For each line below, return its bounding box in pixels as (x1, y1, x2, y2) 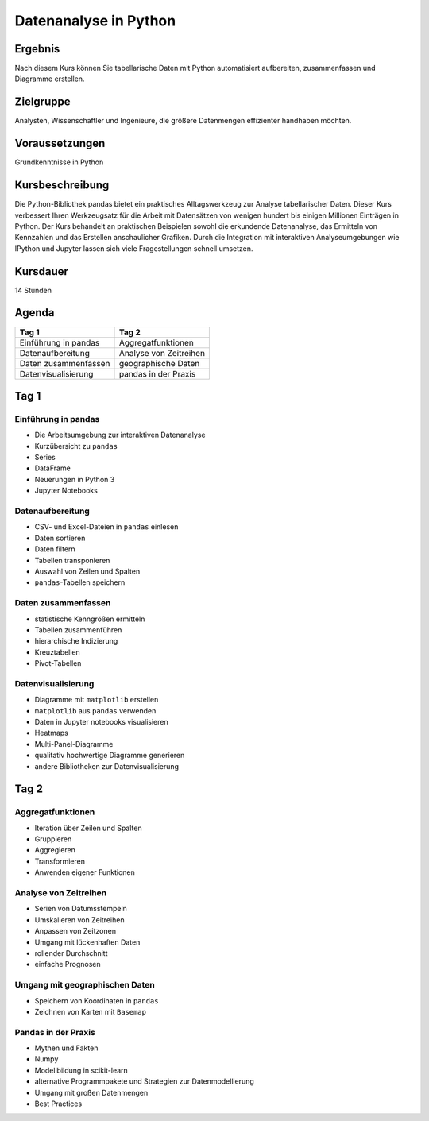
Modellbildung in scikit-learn (34, 1065, 129, 1075)
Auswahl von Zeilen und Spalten (34, 566, 141, 576)
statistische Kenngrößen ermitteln (34, 614, 145, 624)
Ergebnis (14, 42, 60, 56)
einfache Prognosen (34, 960, 101, 969)
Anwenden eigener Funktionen (34, 868, 135, 877)
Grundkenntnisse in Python (14, 157, 104, 167)
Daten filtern (34, 544, 75, 554)
